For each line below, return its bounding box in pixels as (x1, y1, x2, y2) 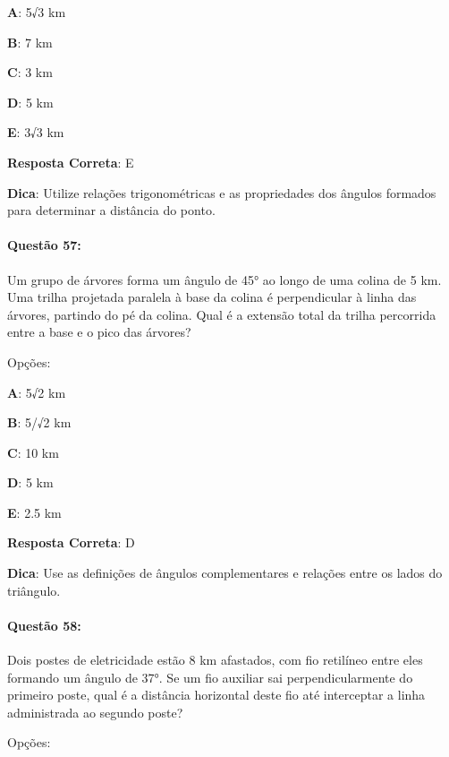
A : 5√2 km (7, 383, 66, 401)
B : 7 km (7, 32, 53, 51)
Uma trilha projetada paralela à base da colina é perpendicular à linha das (7, 288, 417, 306)
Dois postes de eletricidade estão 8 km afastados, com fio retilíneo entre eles (7, 650, 423, 669)
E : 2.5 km (7, 503, 62, 521)
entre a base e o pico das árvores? (7, 323, 191, 341)
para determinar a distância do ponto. (7, 201, 216, 219)
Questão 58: (7, 615, 81, 634)
